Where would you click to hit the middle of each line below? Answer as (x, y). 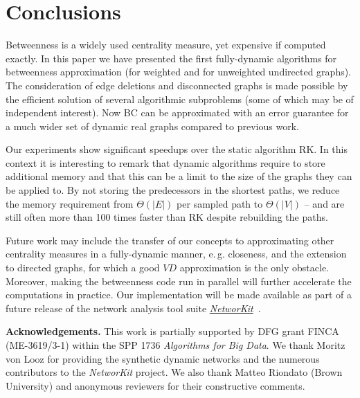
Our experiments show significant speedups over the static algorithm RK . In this (177, 149)
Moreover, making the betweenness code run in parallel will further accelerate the (179, 281)
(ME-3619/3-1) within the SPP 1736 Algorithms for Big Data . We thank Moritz (175, 345)
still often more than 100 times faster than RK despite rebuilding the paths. (167, 217)
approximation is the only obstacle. (254, 268)
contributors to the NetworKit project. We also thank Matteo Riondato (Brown (174, 372)
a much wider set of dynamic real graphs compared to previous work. (152, 126)
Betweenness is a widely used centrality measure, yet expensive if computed (166, 45)
